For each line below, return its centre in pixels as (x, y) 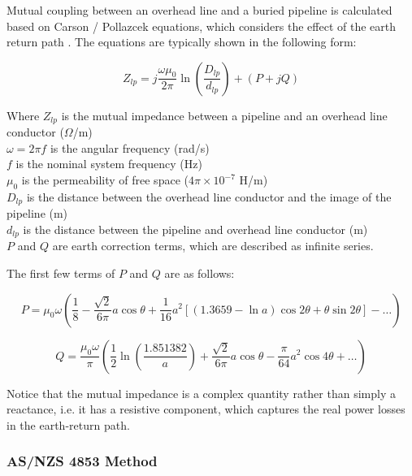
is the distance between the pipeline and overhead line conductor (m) (195, 229)
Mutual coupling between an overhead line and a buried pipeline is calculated (199, 10)
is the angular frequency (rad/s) (130, 147)
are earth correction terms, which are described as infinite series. (213, 246)
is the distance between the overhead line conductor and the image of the (209, 196)
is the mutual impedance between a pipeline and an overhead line (224, 115)
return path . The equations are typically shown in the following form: (182, 42)
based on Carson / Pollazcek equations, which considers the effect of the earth (201, 26)
